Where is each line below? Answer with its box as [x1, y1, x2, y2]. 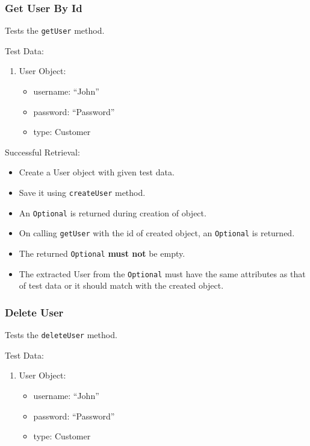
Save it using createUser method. [19, 186, 146, 199]
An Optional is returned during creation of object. [19, 206, 206, 219]
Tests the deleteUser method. [5, 328, 117, 341]
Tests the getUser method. [5, 24, 105, 37]
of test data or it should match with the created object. [19, 279, 224, 292]
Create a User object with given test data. [19, 166, 175, 178]
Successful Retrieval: [5, 145, 80, 158]
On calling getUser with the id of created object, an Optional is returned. [19, 227, 295, 239]
